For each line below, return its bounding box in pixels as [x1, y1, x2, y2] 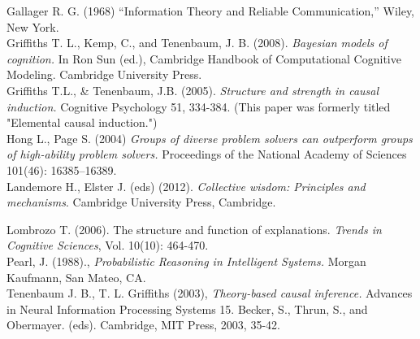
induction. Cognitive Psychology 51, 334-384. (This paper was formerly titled [6, 98, 391, 115]
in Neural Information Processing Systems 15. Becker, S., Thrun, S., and [6, 300, 368, 317]
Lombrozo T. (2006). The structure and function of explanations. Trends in [6, 220, 382, 237]
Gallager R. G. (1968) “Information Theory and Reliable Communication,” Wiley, [6, 2, 415, 19]
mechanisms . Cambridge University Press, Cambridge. [6, 193, 276, 211]
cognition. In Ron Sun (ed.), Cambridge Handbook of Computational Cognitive [6, 50, 401, 67]
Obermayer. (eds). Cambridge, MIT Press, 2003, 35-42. [6, 316, 280, 333]
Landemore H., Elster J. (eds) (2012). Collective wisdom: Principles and [6, 177, 366, 194]
